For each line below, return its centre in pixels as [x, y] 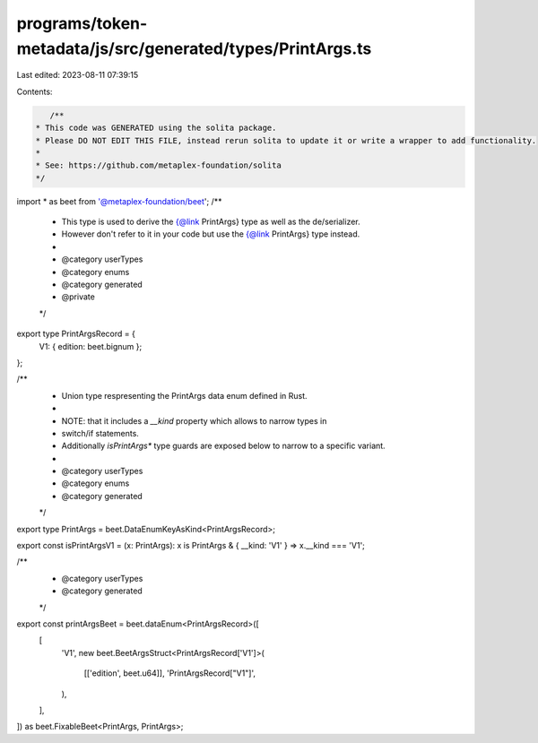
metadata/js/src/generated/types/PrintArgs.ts [194, 48]
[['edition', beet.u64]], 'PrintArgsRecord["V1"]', [169, 673]
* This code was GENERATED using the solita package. [156, 128]
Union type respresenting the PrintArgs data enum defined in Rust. [185, 395]
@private [78, 297]
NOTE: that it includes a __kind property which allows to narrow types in [194, 420]
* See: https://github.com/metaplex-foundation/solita [158, 165]
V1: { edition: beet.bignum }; [91, 346]
